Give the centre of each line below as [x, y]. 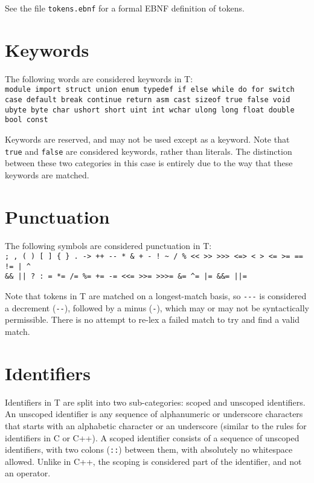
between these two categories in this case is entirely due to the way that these [149, 163]
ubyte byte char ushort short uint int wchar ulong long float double [150, 110]
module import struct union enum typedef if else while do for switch [150, 90]
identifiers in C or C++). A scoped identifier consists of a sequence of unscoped [152, 437]
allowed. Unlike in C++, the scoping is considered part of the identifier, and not [153, 461]
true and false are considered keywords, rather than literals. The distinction [149, 151]
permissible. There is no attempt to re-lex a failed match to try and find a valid [152, 319]
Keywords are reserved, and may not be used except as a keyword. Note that [147, 139]
